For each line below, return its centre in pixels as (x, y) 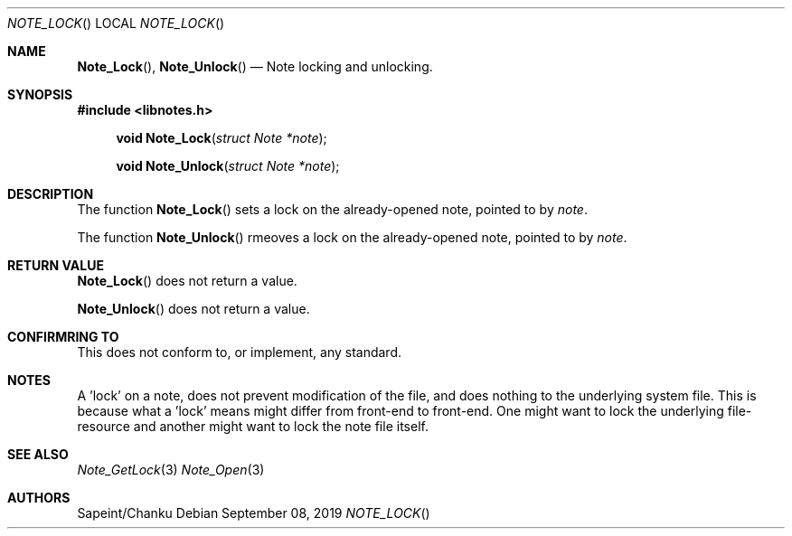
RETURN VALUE (56, 265)
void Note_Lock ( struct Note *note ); (222, 138)
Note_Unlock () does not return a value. (193, 309)
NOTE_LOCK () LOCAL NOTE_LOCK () (116, 23)
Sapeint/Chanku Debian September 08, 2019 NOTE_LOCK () (254, 513)
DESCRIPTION (51, 194)
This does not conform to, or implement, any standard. (240, 352)
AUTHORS (39, 498)
